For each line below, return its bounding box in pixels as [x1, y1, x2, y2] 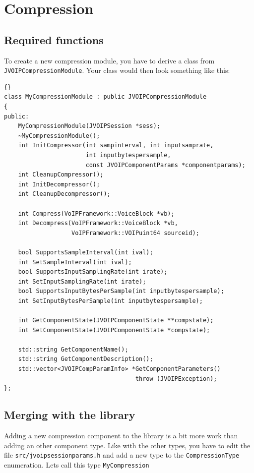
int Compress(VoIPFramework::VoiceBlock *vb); [18, 210, 175, 217]
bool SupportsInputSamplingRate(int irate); [18, 268, 168, 276]
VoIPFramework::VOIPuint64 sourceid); [71, 229, 199, 236]
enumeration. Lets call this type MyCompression [4, 459, 149, 470]
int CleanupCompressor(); [18, 171, 104, 178]
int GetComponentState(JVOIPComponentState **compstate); [18, 317, 214, 324]
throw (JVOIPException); [135, 375, 217, 382]
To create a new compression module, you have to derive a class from [4, 55, 215, 65]
